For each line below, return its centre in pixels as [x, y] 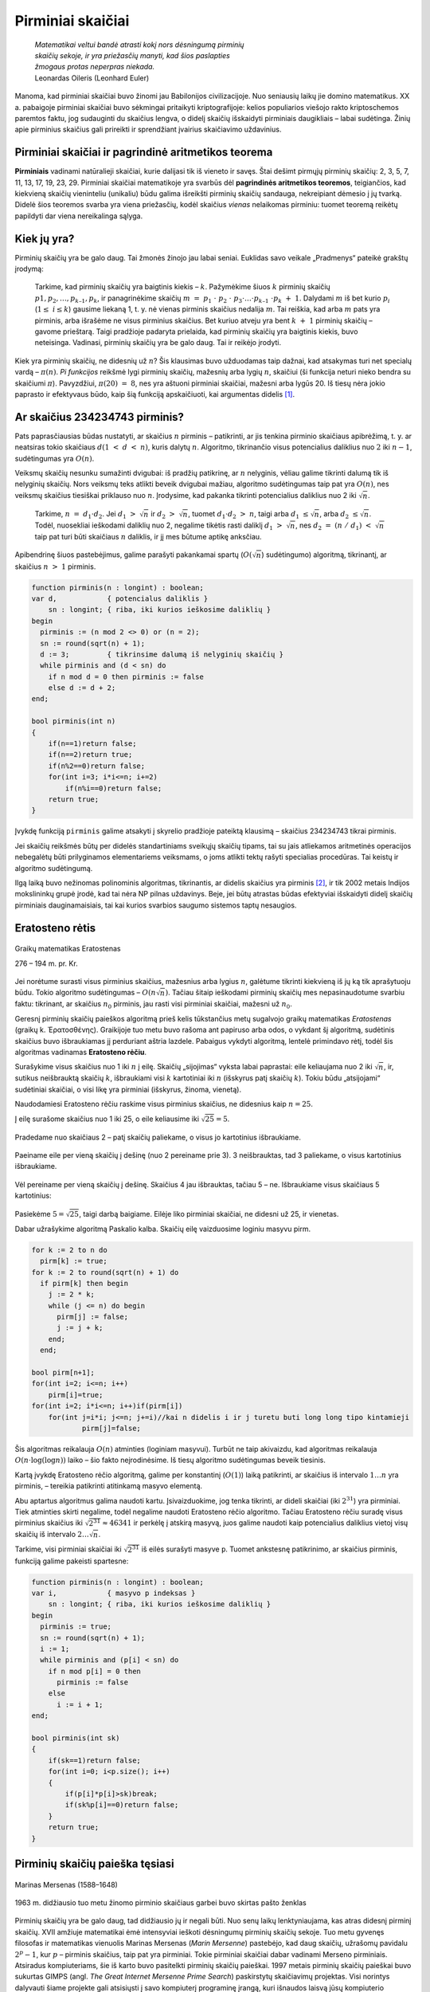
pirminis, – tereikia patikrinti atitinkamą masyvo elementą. [109, 1486]
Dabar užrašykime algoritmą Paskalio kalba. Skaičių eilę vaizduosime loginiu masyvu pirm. [163, 1229]
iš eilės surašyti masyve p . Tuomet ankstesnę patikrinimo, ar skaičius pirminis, [270, 1549]
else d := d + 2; [82, 688]
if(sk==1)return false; [94, 1760]
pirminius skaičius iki [49, 1523]
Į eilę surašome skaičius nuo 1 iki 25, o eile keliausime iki [107, 1119]
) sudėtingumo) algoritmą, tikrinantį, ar [324, 555]
